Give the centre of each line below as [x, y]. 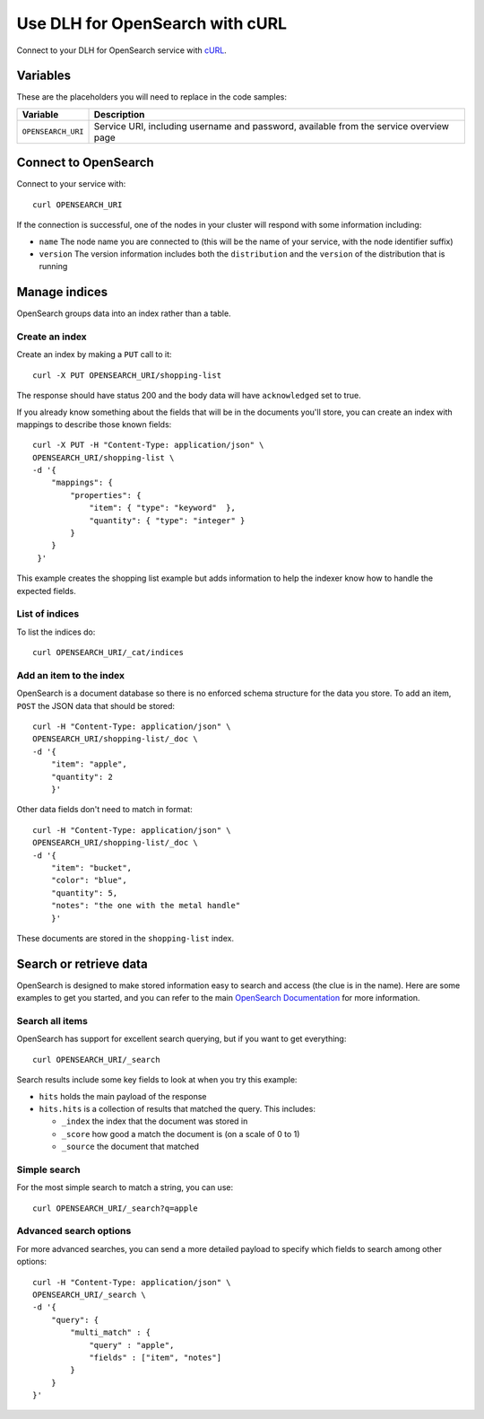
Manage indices [62, 292]
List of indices [48, 614]
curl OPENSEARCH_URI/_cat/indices [108, 653]
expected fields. [46, 591]
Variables [44, 76]
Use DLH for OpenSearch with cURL [151, 23]
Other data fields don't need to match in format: [104, 810]
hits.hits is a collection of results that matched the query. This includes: [177, 1108]
